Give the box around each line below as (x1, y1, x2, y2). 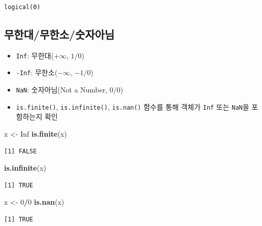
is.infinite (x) (4, 163, 46, 173)
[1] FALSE (4, 147, 37, 155)
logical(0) (4, 4, 41, 11)
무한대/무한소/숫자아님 (4, 26, 115, 42)
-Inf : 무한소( (16, 67, 58, 78)
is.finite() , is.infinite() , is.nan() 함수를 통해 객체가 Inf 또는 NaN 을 (16, 101, 249, 112)
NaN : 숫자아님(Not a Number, (16, 84, 108, 95)
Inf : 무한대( (16, 50, 54, 60)
